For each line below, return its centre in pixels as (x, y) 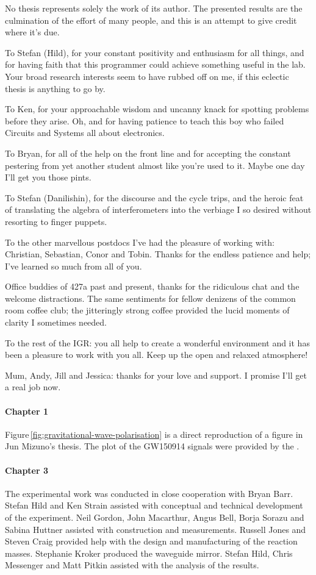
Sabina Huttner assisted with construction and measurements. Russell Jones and (156, 529)
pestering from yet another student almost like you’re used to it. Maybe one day (155, 165)
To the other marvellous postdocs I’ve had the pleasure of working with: (140, 242)
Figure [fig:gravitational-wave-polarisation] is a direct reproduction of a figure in (154, 434)
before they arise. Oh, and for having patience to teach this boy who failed (145, 120)
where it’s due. (32, 32)
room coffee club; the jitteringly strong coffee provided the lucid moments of (147, 310)
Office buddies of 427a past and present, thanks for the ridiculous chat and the (152, 286)
